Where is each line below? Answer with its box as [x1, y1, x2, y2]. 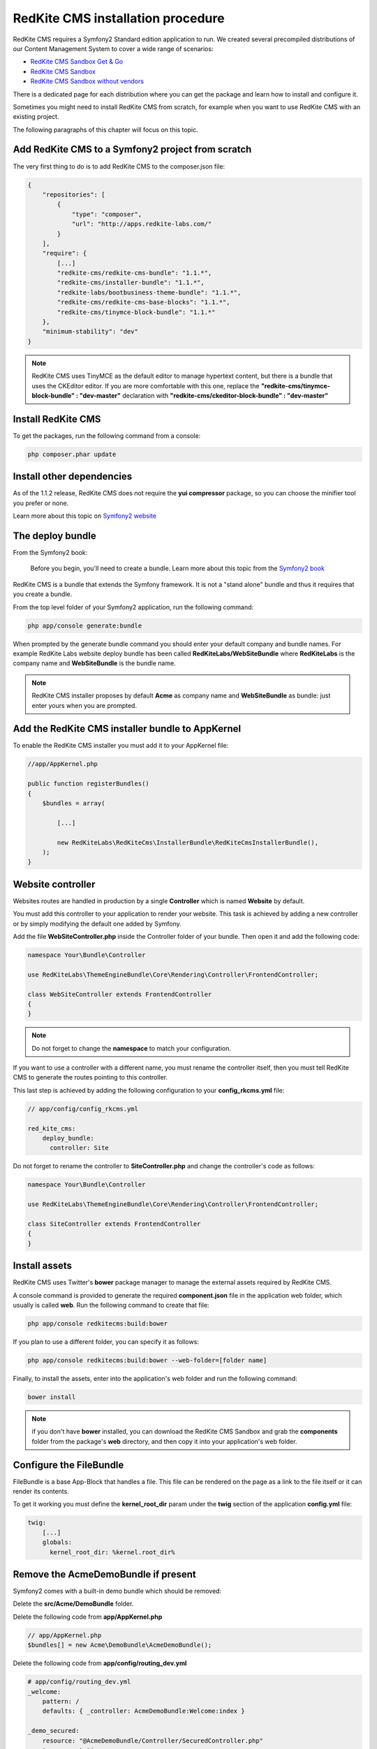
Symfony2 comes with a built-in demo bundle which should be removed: [13, 1587, 222, 1595]
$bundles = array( [42, 799, 105, 807]
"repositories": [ [42, 190, 105, 199]
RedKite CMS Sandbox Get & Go [30, 57, 124, 66]
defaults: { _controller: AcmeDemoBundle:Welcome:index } [42, 1707, 245, 1715]
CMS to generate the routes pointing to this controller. [13, 1073, 168, 1082]
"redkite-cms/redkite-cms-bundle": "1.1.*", [57, 269, 212, 277]
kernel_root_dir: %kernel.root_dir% [50, 1548, 175, 1556]
